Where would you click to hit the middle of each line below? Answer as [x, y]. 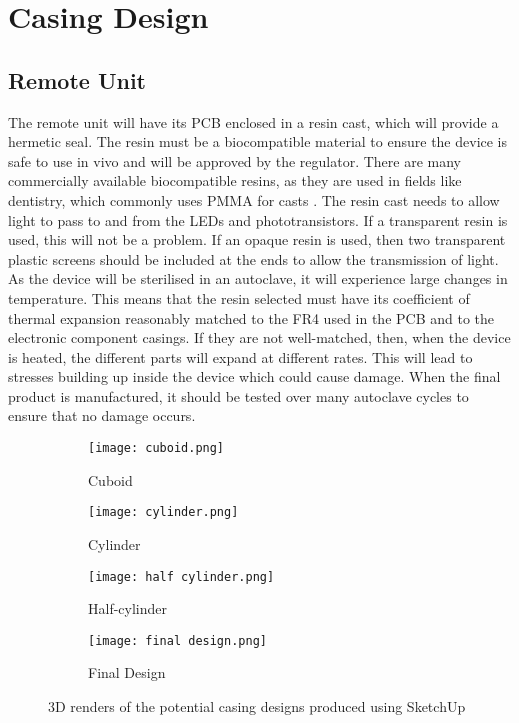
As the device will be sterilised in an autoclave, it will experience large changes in [258, 278]
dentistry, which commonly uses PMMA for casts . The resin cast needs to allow [254, 199]
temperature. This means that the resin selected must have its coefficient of [239, 297]
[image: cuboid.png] [156, 448]
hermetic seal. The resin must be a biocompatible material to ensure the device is [258, 141]
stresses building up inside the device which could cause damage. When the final [254, 376]
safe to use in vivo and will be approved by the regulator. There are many [235, 160]
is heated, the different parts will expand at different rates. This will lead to [240, 356]
